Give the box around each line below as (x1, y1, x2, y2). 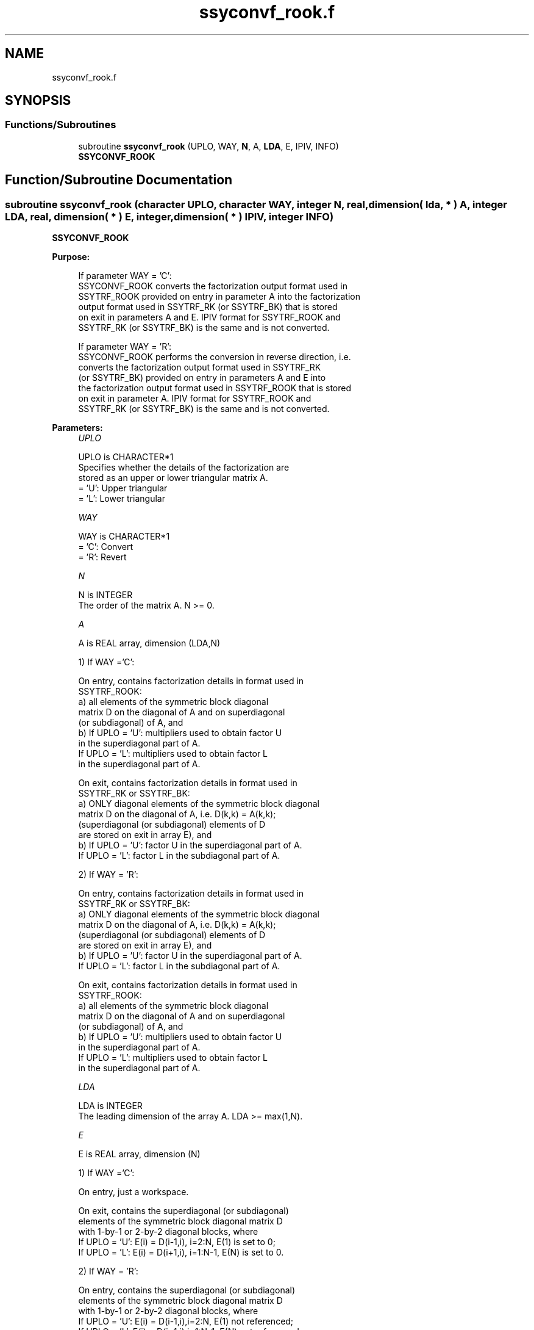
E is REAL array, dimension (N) (78, 1149, 201, 1160)
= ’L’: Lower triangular (78, 493, 165, 504)
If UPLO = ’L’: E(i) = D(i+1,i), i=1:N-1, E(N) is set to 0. (78, 1247, 284, 1258)
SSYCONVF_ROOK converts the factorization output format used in (78, 281, 347, 292)
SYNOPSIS (5, 93, 71, 109)
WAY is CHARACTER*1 (78, 531, 170, 542)
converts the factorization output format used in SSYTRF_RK (78, 362, 321, 373)
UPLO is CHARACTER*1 (78, 452, 174, 463)
